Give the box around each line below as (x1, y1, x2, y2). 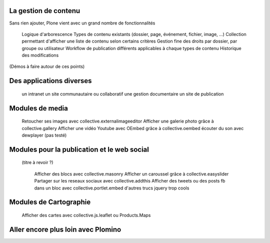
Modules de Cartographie (9, 198, 91, 206)
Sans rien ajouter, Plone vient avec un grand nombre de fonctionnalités (9, 20, 155, 26)
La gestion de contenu (9, 6, 80, 15)
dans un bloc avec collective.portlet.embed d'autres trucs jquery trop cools (34, 185, 189, 191)
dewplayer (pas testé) (21, 132, 67, 138)
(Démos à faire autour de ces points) (9, 63, 85, 69)
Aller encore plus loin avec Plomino (9, 225, 121, 233)
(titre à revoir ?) (21, 159, 53, 165)
